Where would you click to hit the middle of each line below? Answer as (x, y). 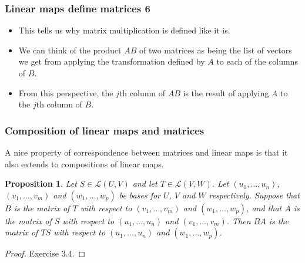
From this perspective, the (66, 92)
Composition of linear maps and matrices (105, 130)
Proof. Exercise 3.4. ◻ (45, 253)
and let (145, 183)
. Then (239, 220)
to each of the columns (257, 61)
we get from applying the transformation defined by (112, 61)
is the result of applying (226, 92)
